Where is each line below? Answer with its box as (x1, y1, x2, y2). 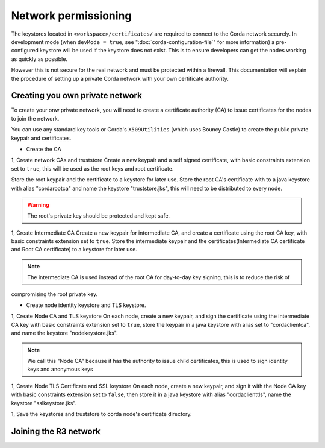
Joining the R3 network (11, 426, 101, 437)
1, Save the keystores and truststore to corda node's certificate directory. (11, 410, 192, 417)
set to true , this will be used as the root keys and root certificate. (11, 165, 174, 172)
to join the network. (11, 115, 60, 122)
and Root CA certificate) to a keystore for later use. (11, 246, 138, 253)
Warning (27, 201, 49, 208)
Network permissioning (11, 9, 132, 22)
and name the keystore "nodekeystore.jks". (11, 329, 118, 337)
